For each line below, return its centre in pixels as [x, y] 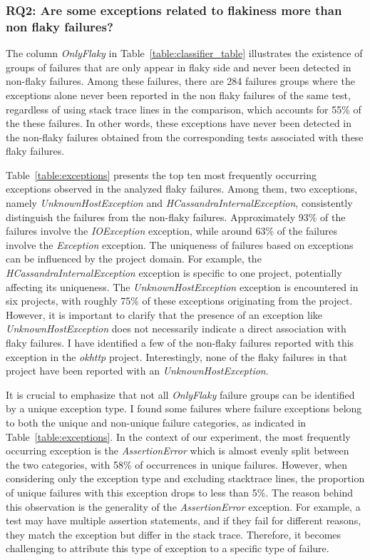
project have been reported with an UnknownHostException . [137, 371]
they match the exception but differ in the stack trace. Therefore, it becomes [174, 534]
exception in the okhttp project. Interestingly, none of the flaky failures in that [176, 356]
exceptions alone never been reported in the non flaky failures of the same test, [178, 95]
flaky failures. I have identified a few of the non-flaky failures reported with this [180, 343]
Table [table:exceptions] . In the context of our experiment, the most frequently [178, 436]
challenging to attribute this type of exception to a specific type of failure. [168, 548]
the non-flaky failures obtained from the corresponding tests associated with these [185, 137]
